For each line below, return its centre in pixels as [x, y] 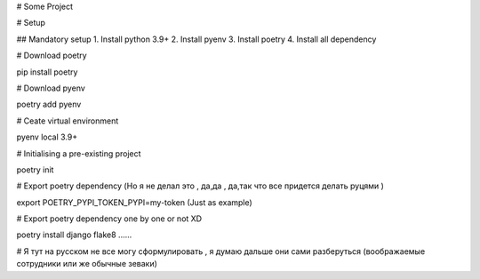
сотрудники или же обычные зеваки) [87, 264]
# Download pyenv [51, 88]
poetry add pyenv [49, 104]
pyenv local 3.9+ [47, 137]
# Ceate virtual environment [68, 121]
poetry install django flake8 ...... [74, 235]
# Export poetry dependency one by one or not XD [109, 219]
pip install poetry [47, 72]
